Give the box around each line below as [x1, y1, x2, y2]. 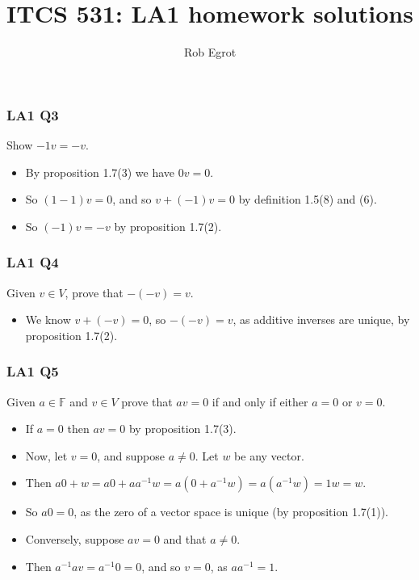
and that [163, 530, 207, 547]
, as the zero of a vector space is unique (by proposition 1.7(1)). [73, 503, 389, 520]
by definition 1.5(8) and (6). [238, 191, 377, 208]
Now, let [25, 447, 68, 464]
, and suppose [97, 447, 166, 464]
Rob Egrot [183, 44, 237, 61]
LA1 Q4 [6, 252, 59, 272]
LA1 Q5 [6, 361, 59, 381]
